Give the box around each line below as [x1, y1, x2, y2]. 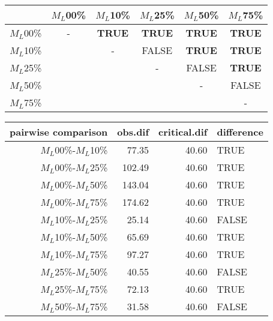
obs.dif [117, 125, 149, 139]
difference [217, 125, 263, 139]
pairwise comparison [10, 125, 108, 139]
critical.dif [158, 125, 208, 139]
